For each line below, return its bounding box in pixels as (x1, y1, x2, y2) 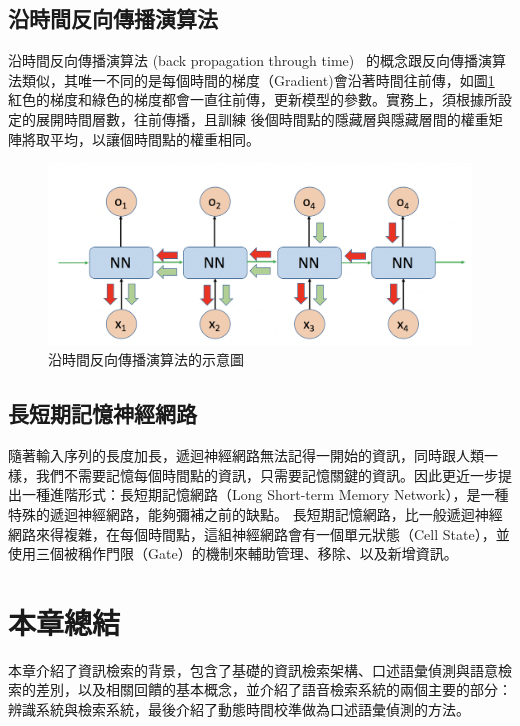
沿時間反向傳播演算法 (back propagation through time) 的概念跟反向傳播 (8, 50, 478, 71)
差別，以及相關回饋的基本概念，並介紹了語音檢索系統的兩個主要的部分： (35, 679, 512, 700)
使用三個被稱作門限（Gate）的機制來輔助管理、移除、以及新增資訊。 (8, 543, 458, 564)
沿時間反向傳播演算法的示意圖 (48, 349, 244, 370)
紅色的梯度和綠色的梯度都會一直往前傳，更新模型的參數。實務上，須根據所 (8, 89, 498, 110)
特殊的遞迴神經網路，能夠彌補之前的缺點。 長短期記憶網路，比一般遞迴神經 (8, 503, 503, 524)
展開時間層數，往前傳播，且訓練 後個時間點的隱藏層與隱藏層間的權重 (35, 108, 489, 129)
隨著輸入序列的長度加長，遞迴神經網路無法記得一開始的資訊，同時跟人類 (8, 445, 484, 466)
